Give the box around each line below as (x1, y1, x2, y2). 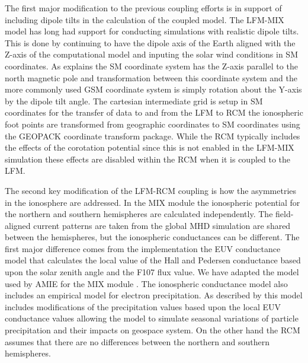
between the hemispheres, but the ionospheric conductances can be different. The (5, 231, 300, 243)
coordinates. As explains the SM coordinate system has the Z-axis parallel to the (5, 59, 298, 72)
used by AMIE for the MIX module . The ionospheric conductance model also (5, 277, 288, 289)
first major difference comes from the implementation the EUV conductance (5, 242, 281, 254)
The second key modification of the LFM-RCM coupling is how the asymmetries (5, 184, 297, 196)
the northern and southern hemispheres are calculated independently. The (5, 208, 273, 220)
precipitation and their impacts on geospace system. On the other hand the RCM (5, 324, 300, 336)
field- (275, 208, 294, 220)
